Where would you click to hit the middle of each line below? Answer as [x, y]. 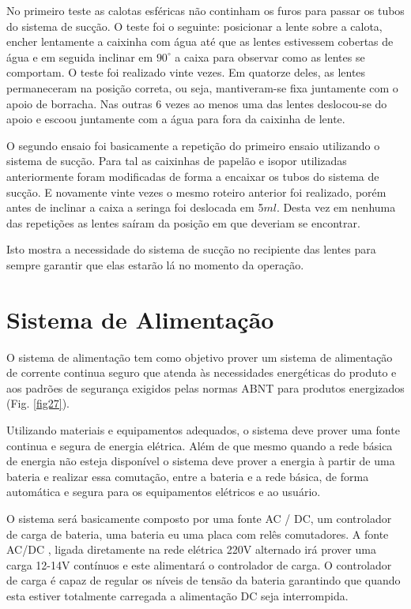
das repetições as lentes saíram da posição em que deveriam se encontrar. [183, 222]
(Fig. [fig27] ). [38, 403]
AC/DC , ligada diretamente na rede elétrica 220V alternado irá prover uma [191, 549]
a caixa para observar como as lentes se [270, 56]
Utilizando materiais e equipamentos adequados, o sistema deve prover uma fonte [203, 430]
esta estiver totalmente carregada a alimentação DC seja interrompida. [177, 595]
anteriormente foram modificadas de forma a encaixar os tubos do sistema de [193, 176]
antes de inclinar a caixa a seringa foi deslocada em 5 [135, 207]
